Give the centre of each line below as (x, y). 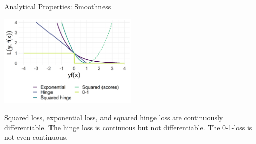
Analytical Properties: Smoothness (58, 6)
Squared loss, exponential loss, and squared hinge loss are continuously (114, 117)
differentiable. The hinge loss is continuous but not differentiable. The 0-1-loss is (128, 127)
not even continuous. (36, 137)
